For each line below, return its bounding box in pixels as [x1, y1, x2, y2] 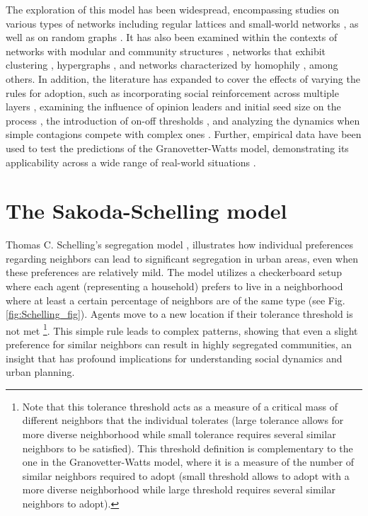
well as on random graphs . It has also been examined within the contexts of [6, 30, 338, 45]
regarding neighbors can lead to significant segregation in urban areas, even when [6, 251, 358, 265]
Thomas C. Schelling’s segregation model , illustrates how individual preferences [6, 237, 354, 252]
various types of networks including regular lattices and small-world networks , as [6, 16, 359, 30]
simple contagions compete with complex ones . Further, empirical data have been [6, 127, 362, 142]
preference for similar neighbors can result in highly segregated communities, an [6, 337, 352, 352]
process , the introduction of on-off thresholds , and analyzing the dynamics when [6, 113, 360, 127]
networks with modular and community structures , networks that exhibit [6, 43, 326, 58]
